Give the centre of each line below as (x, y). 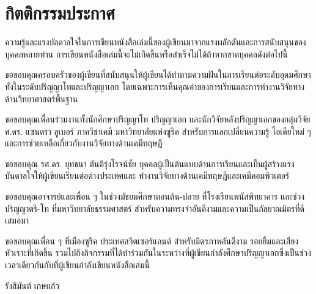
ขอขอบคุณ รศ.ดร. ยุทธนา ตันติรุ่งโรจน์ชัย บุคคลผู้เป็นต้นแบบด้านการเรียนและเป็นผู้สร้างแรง (150, 163)
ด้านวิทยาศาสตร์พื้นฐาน (42, 98)
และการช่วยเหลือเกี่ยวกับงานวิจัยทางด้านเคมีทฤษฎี (84, 143)
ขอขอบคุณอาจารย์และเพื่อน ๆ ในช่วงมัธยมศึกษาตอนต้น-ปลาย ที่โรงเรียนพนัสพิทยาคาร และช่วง (155, 196)
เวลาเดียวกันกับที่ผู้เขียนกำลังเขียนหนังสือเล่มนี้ (78, 265)
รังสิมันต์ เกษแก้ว (32, 285)
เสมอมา (17, 220)
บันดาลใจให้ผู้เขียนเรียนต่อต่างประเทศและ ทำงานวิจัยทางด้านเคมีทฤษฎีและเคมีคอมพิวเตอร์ (147, 175)
